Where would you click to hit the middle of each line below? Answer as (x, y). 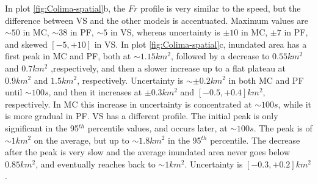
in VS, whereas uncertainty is (165, 32)
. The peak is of (283, 127)
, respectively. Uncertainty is (130, 80)
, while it (295, 104)
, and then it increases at (95, 92)
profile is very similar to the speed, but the (220, 8)
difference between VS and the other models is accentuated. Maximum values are (157, 20)
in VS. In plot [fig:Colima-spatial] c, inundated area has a (201, 44)
